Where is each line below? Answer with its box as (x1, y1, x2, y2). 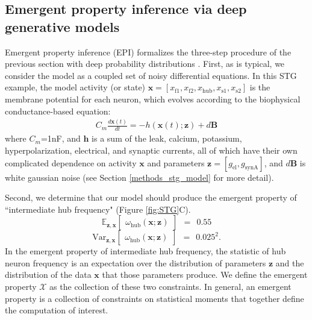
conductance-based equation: (5, 104, 111, 117)
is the (249, 81, 270, 93)
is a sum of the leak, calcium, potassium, (92, 132, 242, 145)
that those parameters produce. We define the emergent (102, 268, 308, 281)
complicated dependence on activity (5, 156, 137, 169)
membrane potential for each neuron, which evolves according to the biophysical (5, 92, 301, 105)
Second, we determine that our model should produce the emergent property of (5, 191, 297, 204)
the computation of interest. (5, 304, 108, 316)
